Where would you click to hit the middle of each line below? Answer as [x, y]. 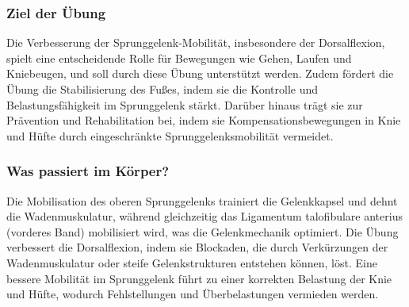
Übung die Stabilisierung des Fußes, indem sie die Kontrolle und [162, 89]
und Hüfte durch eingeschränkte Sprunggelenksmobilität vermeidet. [170, 135]
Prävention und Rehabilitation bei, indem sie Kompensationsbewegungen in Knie [204, 120]
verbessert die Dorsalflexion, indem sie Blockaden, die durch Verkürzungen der [197, 247]
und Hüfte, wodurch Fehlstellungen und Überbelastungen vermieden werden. [193, 294]
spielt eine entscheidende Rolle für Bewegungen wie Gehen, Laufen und [179, 58]
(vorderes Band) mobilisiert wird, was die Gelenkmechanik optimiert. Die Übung [203, 231]
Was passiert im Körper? [88, 171]
